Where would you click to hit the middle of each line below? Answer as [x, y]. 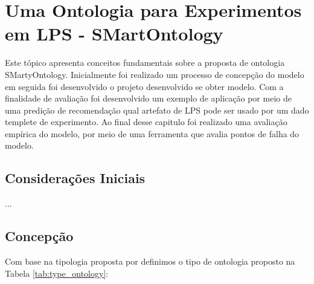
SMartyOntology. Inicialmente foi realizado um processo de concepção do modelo [155, 74]
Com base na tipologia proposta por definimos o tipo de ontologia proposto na [150, 261]
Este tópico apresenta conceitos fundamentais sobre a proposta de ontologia [145, 63]
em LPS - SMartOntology [114, 34]
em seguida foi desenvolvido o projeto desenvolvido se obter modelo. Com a [144, 86]
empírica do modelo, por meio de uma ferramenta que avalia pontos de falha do [152, 133]
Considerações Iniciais [75, 178]
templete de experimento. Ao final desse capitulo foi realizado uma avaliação [146, 122]
